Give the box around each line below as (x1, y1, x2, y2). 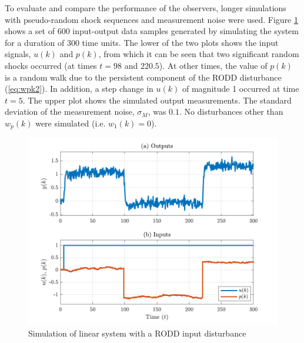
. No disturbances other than (179, 105, 283, 118)
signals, (5, 48, 31, 60)
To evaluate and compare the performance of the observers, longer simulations (5, 2, 286, 14)
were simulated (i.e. (35, 116, 106, 129)
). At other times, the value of (159, 59, 268, 71)
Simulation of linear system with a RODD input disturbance (28, 327, 246, 339)
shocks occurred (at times (5, 59, 97, 71)
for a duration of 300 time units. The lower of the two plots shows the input (5, 36, 279, 48)
